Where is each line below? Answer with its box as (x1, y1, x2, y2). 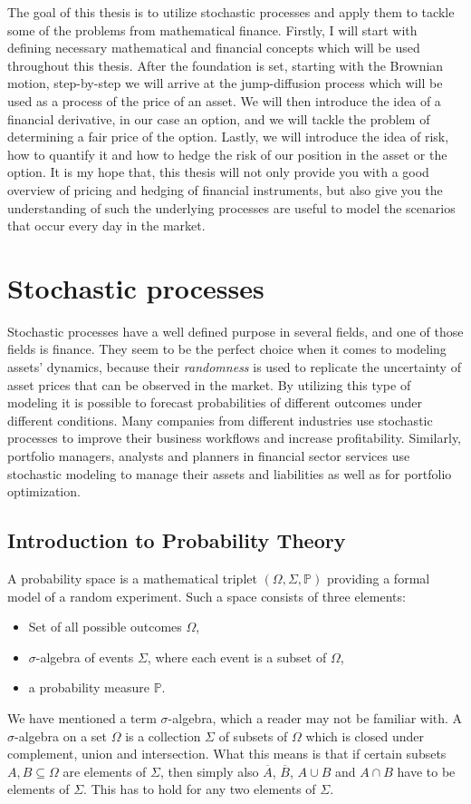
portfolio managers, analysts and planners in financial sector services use (7, 446, 410, 465)
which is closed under (305, 726, 424, 745)
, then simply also (159, 761, 259, 780)
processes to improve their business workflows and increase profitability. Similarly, (7, 428, 462, 447)
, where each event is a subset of (147, 647, 327, 666)
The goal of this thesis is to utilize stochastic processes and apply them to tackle (7, 3, 455, 21)
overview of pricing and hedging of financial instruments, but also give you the (7, 180, 443, 199)
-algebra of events (35, 647, 134, 666)
